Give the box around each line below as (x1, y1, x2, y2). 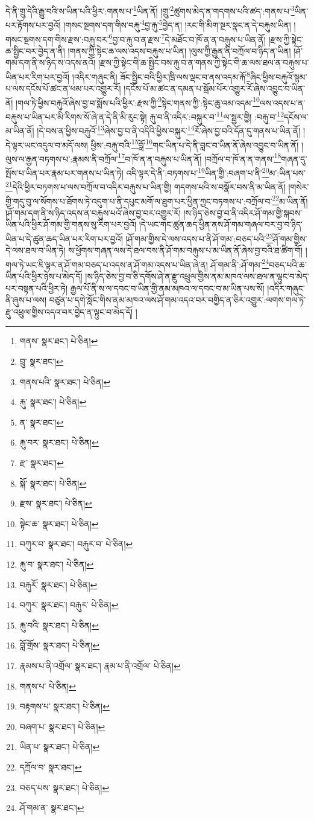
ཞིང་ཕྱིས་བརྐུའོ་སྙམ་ (250, 70, 307, 83)
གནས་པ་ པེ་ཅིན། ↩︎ (19, 679, 76, 692)
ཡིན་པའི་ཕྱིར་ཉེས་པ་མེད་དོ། (5, 270, 83, 283)
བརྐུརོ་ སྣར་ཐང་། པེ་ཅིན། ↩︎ (19, 578, 98, 591)
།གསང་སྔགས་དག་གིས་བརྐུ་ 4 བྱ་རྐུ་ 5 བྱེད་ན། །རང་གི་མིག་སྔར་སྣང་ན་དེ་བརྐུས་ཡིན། (63, 17, 291, 31)
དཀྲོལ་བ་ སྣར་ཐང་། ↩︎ (19, 760, 82, 773)
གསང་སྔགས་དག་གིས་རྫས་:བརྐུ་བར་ (5, 33, 109, 45)
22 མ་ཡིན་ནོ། (272, 193, 308, 207)
